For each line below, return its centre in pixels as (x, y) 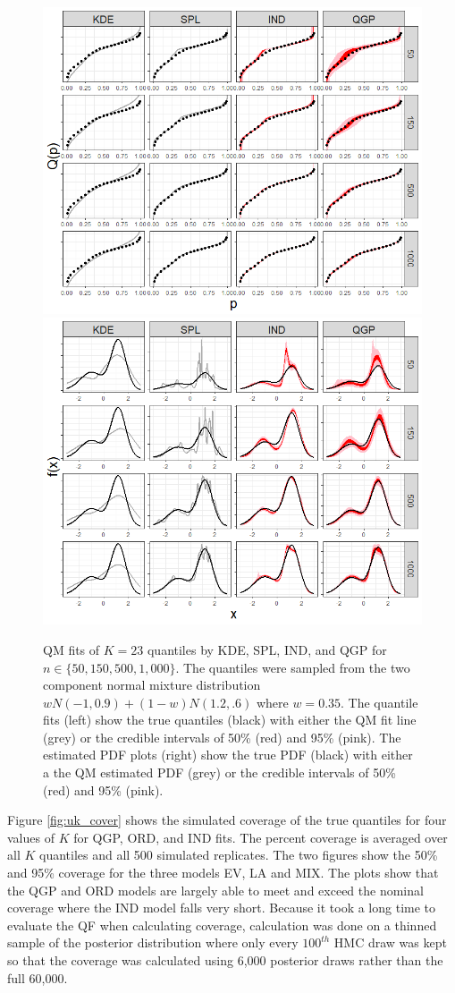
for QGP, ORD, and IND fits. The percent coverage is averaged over (261, 837)
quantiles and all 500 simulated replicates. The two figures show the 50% (239, 855)
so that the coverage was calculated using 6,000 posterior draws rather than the (225, 960)
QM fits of (72, 649)
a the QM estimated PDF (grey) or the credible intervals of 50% (219, 772)
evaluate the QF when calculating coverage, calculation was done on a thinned (222, 925)
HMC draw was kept (390, 942)
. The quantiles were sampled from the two (293, 667)
